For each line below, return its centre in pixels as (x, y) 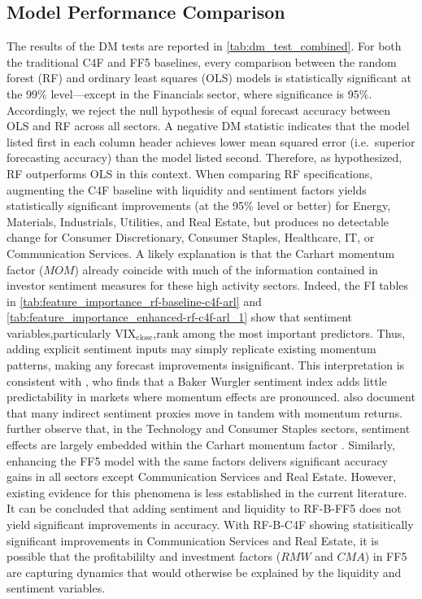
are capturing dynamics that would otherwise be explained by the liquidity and (204, 572)
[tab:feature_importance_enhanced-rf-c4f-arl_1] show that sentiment (180, 317)
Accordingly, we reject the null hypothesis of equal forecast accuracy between (199, 109)
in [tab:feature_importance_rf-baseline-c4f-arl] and (134, 301)
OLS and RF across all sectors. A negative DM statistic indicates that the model (208, 126)
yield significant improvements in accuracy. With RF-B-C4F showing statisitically (210, 525)
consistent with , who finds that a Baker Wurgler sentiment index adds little (197, 380)
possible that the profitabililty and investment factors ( (144, 556)
